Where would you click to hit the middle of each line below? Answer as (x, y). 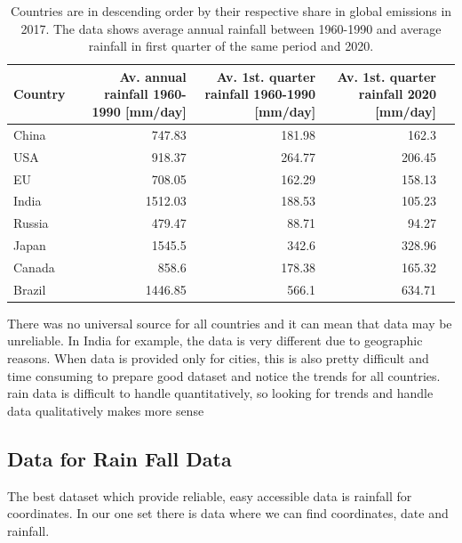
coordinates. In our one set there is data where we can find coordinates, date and (228, 513)
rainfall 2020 (397, 94)
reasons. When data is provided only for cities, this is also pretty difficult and (218, 358)
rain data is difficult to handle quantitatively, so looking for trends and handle (220, 393)
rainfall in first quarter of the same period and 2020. (231, 46)
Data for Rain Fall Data (119, 458)
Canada (34, 267)
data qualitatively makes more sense (106, 410)
